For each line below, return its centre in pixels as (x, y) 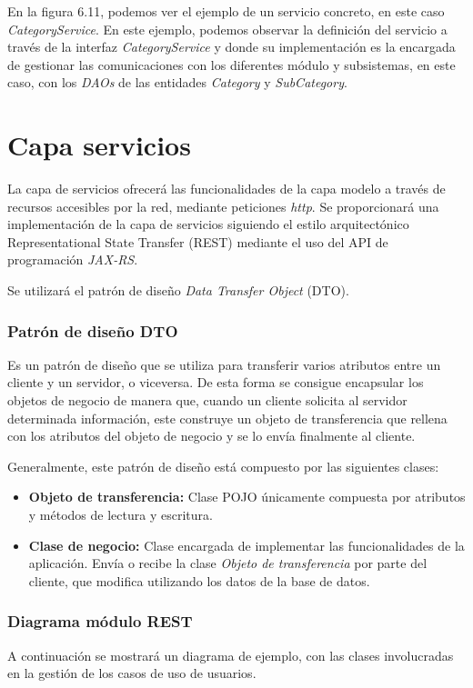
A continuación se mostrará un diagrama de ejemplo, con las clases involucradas (231, 655)
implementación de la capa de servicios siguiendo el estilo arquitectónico (208, 224)
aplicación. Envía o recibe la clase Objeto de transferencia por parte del (228, 563)
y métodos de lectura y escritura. (121, 515)
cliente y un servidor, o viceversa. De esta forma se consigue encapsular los (216, 382)
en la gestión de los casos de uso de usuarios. (132, 673)
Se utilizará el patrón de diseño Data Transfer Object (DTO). (178, 290)
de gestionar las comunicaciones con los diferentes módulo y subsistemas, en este (231, 64)
